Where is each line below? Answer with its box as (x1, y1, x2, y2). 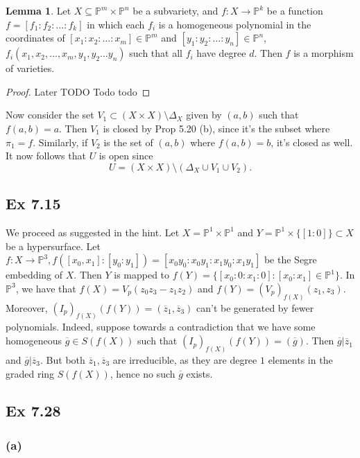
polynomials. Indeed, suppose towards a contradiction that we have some (6, 319, 316, 334)
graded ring (6, 366, 55, 380)
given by (186, 107, 222, 122)
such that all (129, 46, 182, 60)
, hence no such (110, 366, 175, 380)
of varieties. (6, 61, 55, 76)
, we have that (15, 281, 76, 295)
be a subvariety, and (132, 3, 218, 17)
